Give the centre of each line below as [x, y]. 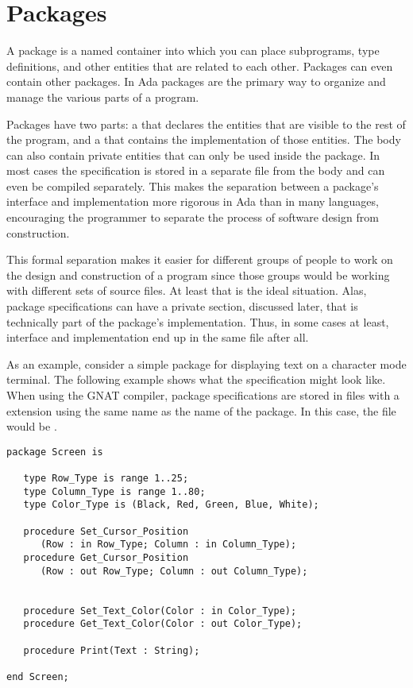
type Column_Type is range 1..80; [114, 491]
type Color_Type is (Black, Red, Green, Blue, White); [171, 505]
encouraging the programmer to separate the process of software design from [193, 217]
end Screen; [38, 676]
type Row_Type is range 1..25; [106, 479]
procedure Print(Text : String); [112, 650]
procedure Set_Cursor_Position [106, 531]
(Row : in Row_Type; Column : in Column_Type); [168, 545]
